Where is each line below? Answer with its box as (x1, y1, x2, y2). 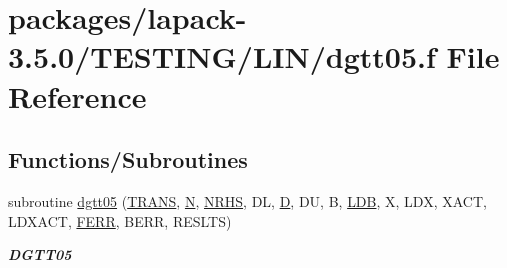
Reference (8, 75, 147, 116)
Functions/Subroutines (8, 144, 248, 175)
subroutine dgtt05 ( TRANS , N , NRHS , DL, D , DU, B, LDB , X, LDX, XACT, (8, 190, 487, 211)
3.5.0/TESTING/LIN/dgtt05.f (8, 36, 436, 77)
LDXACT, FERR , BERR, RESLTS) (8, 210, 232, 231)
